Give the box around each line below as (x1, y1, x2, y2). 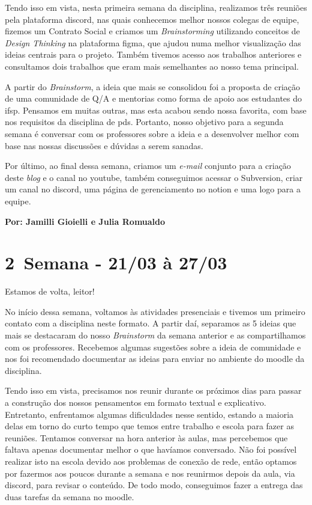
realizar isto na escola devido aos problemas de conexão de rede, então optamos (5, 454, 297, 467)
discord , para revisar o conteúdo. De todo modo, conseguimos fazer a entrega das (5, 479, 303, 491)
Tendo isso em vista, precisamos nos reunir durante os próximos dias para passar (5, 384, 302, 397)
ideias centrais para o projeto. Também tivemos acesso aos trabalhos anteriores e (5, 48, 302, 61)
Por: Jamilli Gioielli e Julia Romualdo (5, 215, 166, 227)
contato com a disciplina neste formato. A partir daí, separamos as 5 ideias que (5, 317, 296, 329)
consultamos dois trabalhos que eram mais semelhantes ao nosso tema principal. (5, 60, 299, 72)
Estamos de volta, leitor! (5, 285, 95, 298)
